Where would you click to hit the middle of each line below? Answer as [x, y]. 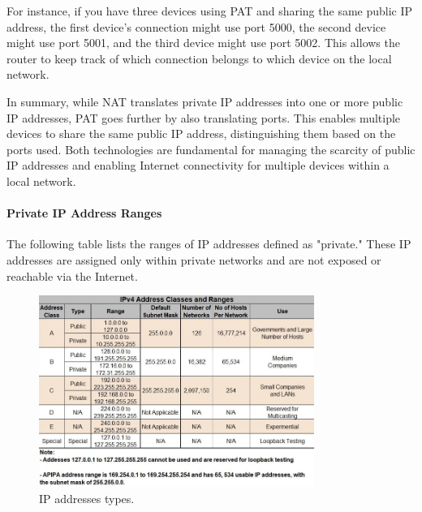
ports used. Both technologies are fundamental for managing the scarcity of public [211, 149]
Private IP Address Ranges [84, 213]
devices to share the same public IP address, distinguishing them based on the [201, 133]
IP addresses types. [87, 498]
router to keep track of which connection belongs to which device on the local [199, 58]
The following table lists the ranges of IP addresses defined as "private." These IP [209, 244]
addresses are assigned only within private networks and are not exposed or [194, 259]
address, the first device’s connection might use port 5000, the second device [196, 26]
